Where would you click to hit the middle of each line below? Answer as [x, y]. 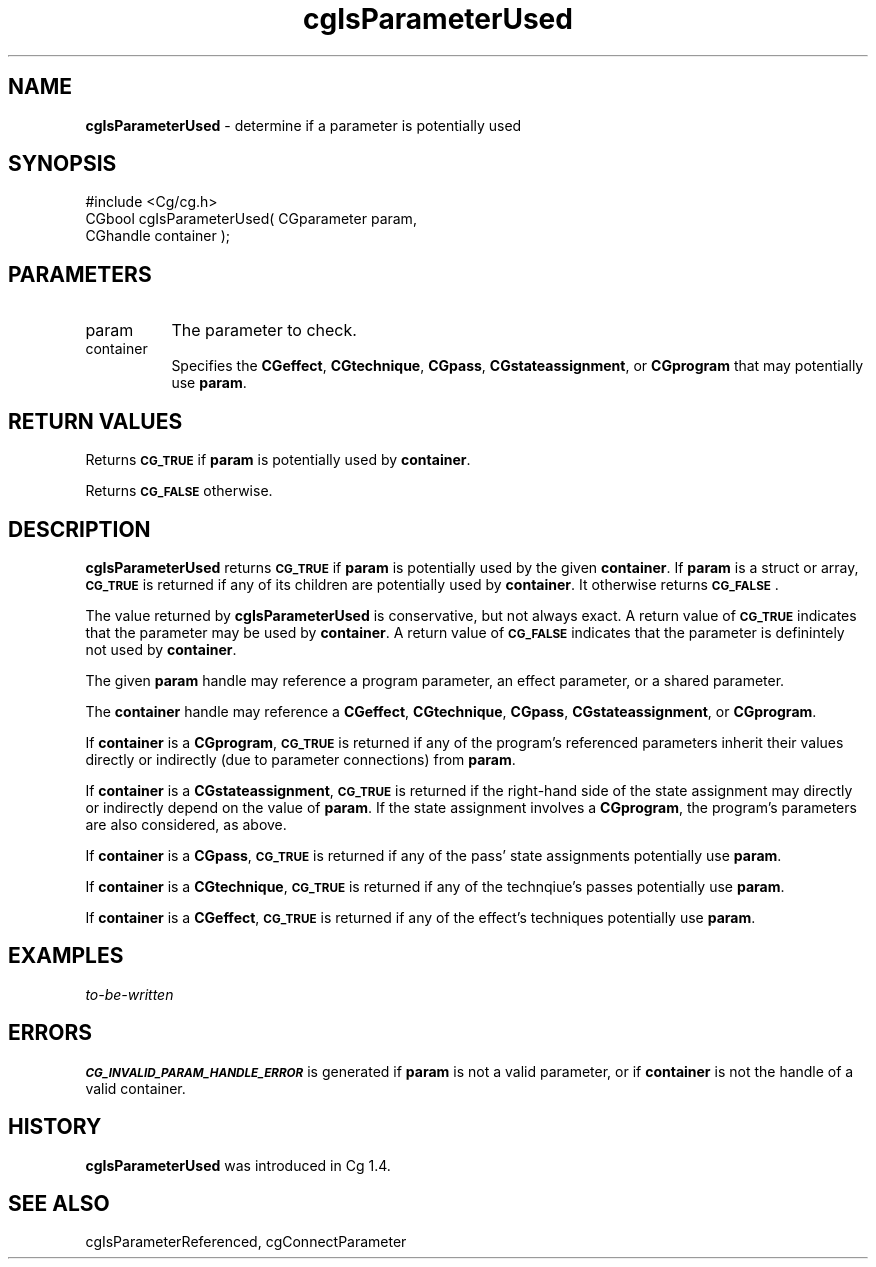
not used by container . [161, 649]
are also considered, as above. [186, 824]
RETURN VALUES [95, 421]
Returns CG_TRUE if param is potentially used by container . [278, 460]
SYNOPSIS [62, 164]
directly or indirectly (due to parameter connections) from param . [300, 759]
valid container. [135, 1088]
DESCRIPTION [79, 529]
